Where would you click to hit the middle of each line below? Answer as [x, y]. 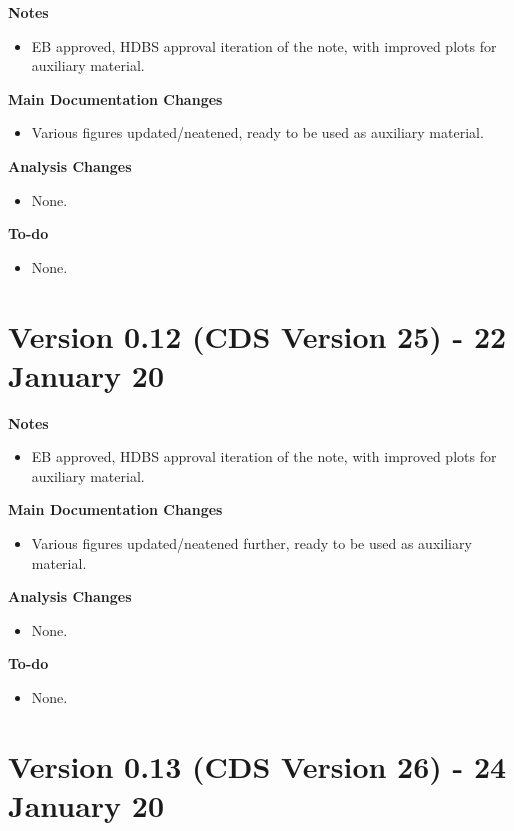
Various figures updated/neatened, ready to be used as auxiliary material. [257, 132]
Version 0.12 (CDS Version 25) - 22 [257, 335]
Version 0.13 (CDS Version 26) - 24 [257, 765]
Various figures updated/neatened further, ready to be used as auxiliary [251, 543]
